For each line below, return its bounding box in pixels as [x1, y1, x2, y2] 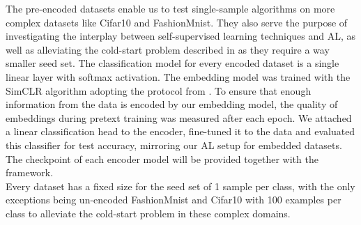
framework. [6, 165, 54, 180]
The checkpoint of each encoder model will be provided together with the [6, 151, 318, 166]
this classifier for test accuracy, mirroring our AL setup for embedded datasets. [6, 137, 342, 152]
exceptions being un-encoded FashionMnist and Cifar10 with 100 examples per [6, 192, 341, 207]
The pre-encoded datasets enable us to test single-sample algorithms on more [6, 1, 335, 15]
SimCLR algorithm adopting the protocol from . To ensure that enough [6, 83, 312, 98]
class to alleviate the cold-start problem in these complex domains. [6, 205, 291, 220]
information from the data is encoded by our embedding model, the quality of [6, 97, 338, 111]
